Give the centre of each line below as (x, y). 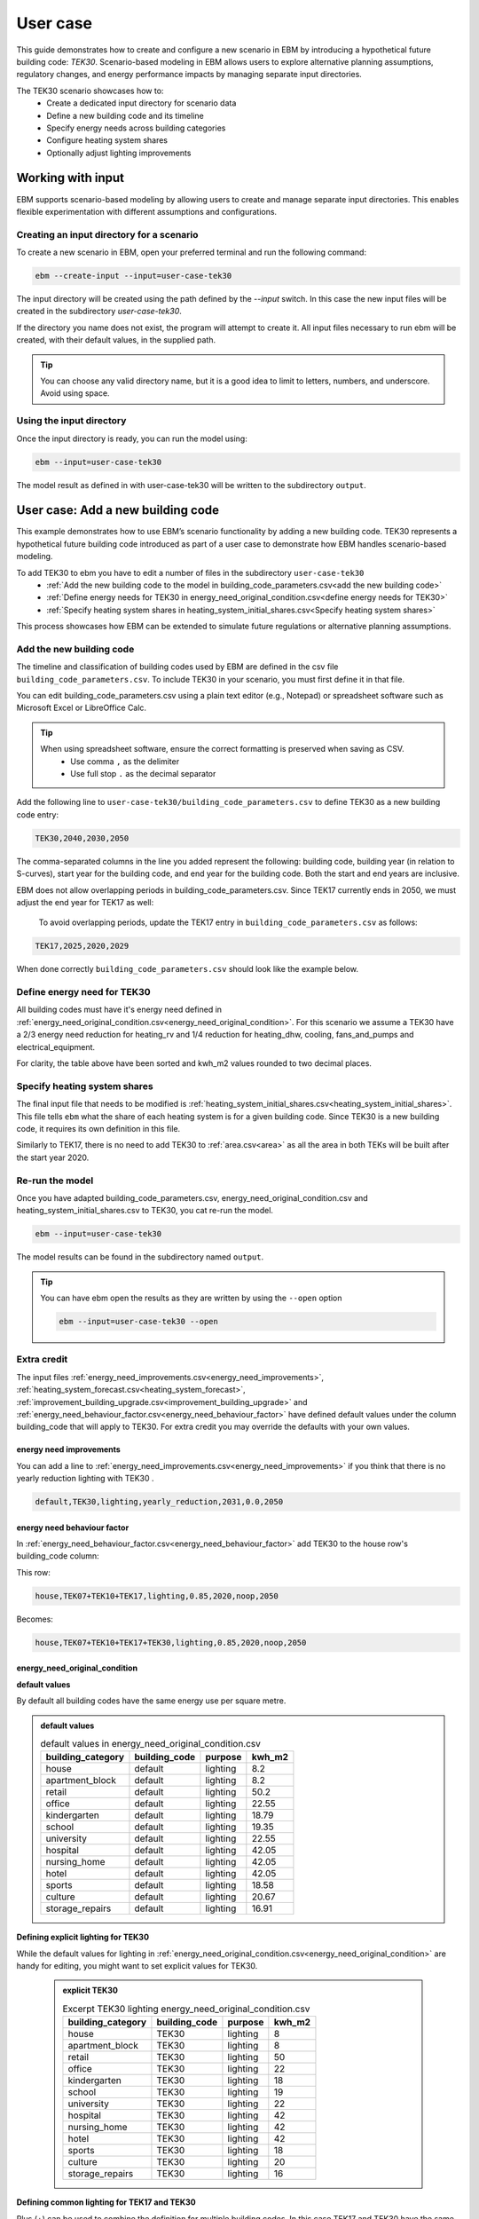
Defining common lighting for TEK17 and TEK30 (106, 2202)
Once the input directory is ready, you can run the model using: (132, 438)
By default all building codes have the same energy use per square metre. (151, 1701)
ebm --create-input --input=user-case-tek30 (133, 276)
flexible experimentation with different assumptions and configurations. (147, 211)
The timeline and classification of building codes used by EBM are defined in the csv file (177, 667)
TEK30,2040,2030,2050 (82, 838)
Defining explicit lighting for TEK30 (83, 1937)
